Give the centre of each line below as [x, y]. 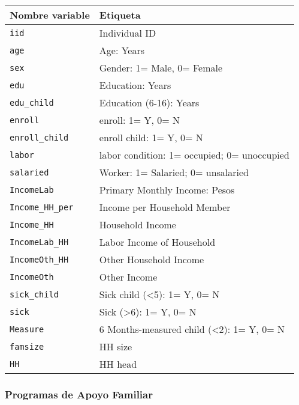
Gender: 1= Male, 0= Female [161, 68]
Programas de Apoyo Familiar [79, 394]
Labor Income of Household [157, 242]
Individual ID [128, 33]
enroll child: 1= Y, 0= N [151, 137]
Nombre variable [50, 15]
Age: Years [122, 50]
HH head [118, 364]
